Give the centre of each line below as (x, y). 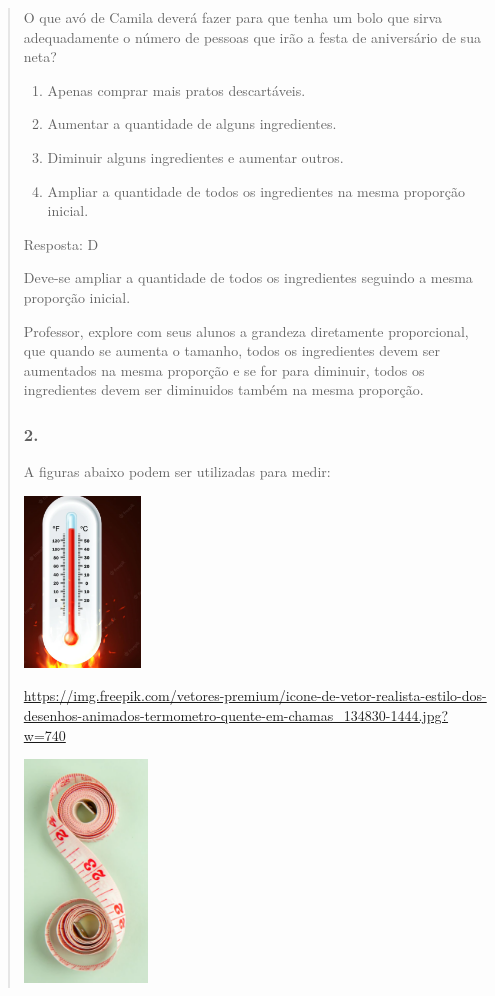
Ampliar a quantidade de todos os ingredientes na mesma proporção (256, 190)
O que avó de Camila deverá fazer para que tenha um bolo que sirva (233, 17)
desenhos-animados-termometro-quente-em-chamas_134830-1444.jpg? (236, 715)
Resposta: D (61, 243)
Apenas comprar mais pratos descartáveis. (176, 89)
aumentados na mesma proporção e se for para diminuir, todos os (224, 369)
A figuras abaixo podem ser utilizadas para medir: (177, 471)
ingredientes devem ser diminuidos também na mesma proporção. (223, 389)
